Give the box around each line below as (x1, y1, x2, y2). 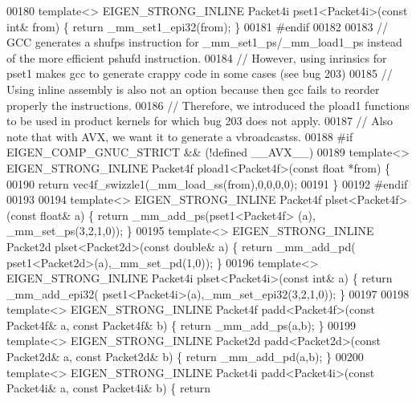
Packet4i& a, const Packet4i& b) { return (6, 380, 211, 396)
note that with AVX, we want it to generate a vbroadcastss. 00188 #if (6, 128, 353, 144)
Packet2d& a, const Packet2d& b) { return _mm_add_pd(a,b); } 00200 (6, 348, 364, 365)
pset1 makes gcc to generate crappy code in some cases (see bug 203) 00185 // (6, 65, 393, 82)
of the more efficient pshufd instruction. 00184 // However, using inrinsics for (6, 49, 387, 66)
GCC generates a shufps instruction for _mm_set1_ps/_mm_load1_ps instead (6, 34, 402, 51)
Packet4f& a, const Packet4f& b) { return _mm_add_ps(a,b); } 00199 (6, 316, 357, 333)
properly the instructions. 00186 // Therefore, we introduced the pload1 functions (6, 96, 410, 113)
